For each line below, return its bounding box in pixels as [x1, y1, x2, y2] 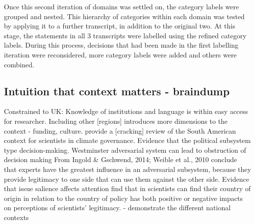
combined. [4, 59, 34, 69]
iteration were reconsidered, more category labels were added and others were [4, 49, 237, 59]
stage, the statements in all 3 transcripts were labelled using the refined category [4, 30, 247, 40]
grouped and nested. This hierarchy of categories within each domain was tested [4, 11, 245, 21]
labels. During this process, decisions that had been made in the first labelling [4, 40, 239, 50]
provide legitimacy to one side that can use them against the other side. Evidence [4, 173, 249, 184]
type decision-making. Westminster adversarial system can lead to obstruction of [4, 144, 246, 155]
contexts [4, 212, 29, 222]
